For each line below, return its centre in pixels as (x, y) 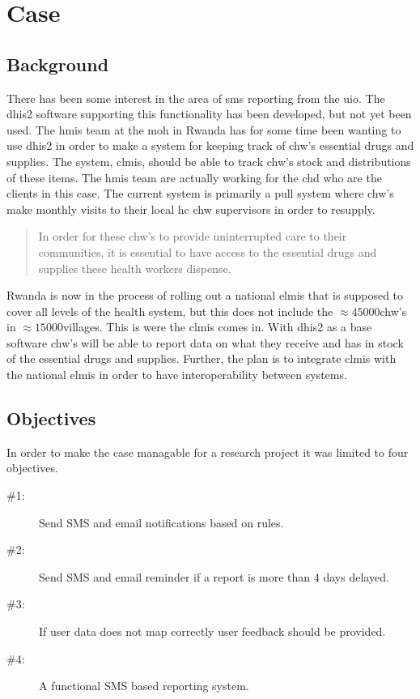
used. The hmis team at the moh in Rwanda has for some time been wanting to (204, 129)
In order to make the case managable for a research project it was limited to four (208, 452)
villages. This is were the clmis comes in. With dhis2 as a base (217, 327)
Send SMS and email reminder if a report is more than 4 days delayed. (214, 576)
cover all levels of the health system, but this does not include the (170, 311)
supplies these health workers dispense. (135, 268)
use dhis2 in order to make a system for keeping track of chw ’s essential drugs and (210, 145)
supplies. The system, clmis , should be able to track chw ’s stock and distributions (209, 161)
